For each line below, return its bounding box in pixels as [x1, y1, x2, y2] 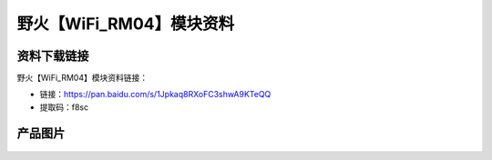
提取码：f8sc [39, 101, 89, 113]
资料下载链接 [16, 48, 89, 64]
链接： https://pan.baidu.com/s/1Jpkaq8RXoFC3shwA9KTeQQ [39, 89, 272, 100]
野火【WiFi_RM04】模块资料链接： [16, 73, 149, 84]
